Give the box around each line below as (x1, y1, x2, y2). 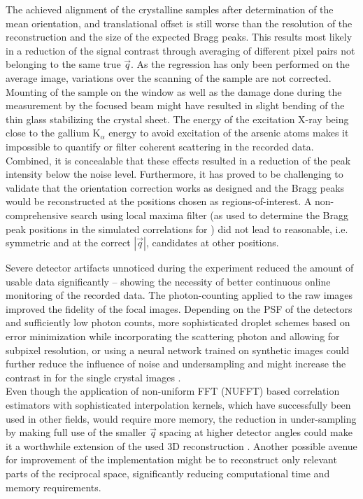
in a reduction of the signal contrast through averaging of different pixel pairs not (6, 43, 355, 57)
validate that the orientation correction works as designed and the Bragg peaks (6, 180, 345, 195)
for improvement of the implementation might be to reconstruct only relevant (6, 452, 337, 467)
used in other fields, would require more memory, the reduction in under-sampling (6, 411, 357, 426)
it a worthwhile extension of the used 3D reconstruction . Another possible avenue (6, 438, 357, 453)
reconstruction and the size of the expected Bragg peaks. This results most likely (6, 29, 353, 44)
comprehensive (6, 207, 68, 222)
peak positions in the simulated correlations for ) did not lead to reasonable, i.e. (6, 221, 348, 236)
